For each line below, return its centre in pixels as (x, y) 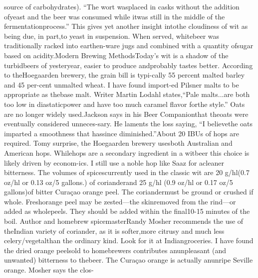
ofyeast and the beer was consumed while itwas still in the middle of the (115, 16)
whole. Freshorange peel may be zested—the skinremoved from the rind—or (120, 201)
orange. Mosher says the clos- (49, 270)
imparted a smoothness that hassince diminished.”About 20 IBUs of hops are (122, 133)
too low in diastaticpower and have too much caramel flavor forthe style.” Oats (125, 104)
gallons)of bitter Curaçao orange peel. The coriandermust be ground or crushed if (129, 192)
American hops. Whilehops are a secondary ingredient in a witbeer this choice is (127, 152)
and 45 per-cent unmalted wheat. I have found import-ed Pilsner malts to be (122, 84)
